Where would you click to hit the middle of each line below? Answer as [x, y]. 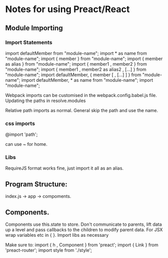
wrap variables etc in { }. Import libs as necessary [57, 235]
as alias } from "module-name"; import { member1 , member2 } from [76, 64]
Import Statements [29, 42]
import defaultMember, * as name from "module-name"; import [87, 80]
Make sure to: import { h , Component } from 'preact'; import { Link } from [82, 245]
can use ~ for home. [26, 144]
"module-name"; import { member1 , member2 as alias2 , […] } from [76, 69]
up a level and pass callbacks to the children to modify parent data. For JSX [84, 230]
